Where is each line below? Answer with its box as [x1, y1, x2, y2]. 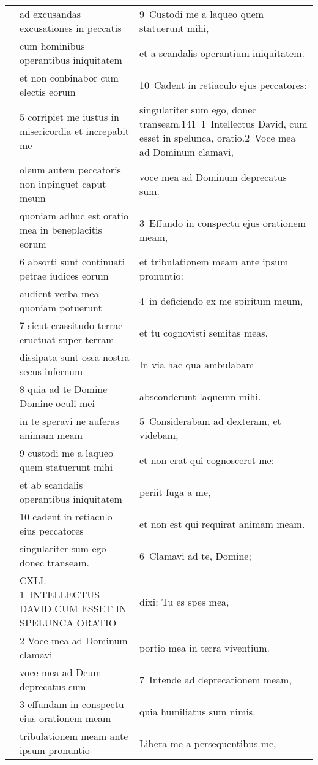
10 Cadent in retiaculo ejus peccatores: [139, 77, 307, 92]
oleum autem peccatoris [20, 162, 121, 177]
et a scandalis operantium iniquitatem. [139, 45, 305, 60]
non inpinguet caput [20, 177, 106, 191]
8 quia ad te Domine [20, 382, 108, 396]
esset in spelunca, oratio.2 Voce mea [139, 131, 296, 145]
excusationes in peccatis [20, 21, 122, 35]
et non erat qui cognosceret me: [139, 452, 275, 467]
